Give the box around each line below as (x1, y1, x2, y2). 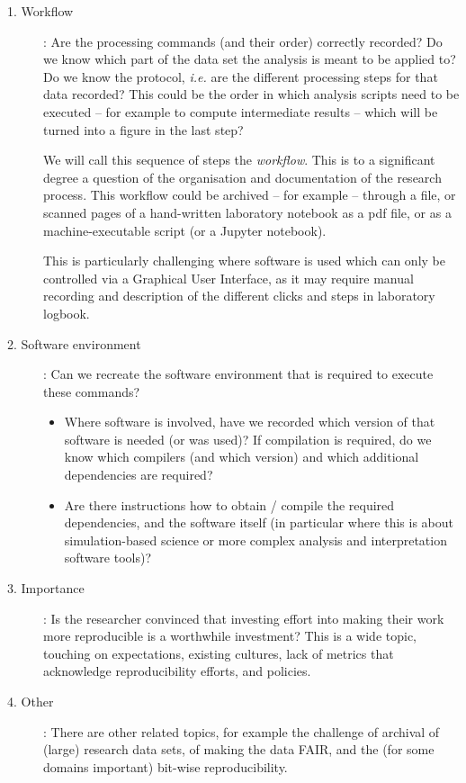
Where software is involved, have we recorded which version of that (64, 412, 435, 431)
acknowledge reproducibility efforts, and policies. (43, 661, 311, 680)
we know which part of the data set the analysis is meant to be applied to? (43, 49, 456, 68)
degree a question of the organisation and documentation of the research (43, 167, 442, 186)
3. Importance (7, 579, 85, 598)
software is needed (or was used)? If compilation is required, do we (64, 429, 432, 448)
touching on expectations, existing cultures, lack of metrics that (43, 643, 394, 662)
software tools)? (64, 548, 152, 567)
